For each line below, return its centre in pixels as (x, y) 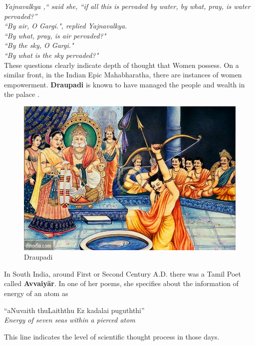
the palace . (22, 94)
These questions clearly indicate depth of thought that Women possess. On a (122, 65)
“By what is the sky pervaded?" (51, 55)
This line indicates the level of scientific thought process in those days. (112, 336)
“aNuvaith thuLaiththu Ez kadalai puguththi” (74, 310)
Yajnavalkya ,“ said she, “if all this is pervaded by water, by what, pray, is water (127, 6)
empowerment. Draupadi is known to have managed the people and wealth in (125, 84)
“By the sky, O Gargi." (39, 45)
